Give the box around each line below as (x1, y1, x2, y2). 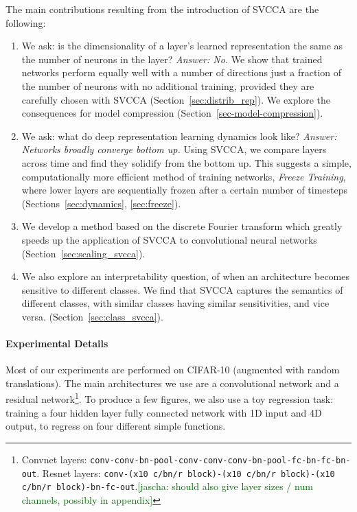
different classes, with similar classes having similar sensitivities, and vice (21, 296, 330, 310)
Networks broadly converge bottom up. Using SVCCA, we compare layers (21, 142, 327, 156)
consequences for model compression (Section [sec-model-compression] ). (21, 106, 323, 120)
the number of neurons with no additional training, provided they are (21, 78, 314, 93)
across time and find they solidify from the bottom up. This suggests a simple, (21, 155, 352, 170)
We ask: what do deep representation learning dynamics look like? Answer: (21, 128, 337, 143)
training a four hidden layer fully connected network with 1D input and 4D (5, 405, 322, 419)
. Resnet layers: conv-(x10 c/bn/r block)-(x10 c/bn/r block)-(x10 (36, 465, 335, 480)
